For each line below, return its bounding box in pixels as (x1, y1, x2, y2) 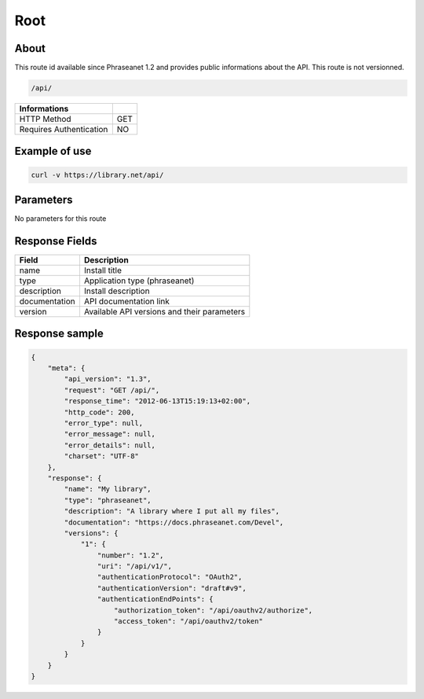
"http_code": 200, (64, 407, 135, 417)
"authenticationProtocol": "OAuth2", (97, 572, 243, 582)
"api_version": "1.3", (64, 374, 152, 384)
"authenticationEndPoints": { (97, 594, 214, 604)
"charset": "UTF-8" (64, 452, 139, 461)
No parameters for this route (14, 214, 107, 223)
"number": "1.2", (97, 550, 164, 560)
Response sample (14, 327, 104, 340)
